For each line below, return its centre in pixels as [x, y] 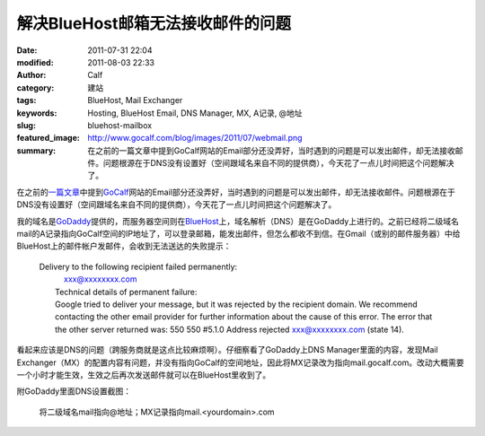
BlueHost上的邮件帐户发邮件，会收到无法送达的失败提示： [124, 246]
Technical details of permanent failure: [126, 292]
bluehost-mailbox [120, 125]
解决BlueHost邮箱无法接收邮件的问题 [154, 23]
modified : [35, 62]
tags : [26, 100]
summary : [36, 150]
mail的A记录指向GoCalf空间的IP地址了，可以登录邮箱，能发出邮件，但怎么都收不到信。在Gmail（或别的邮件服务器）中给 [239, 234]
